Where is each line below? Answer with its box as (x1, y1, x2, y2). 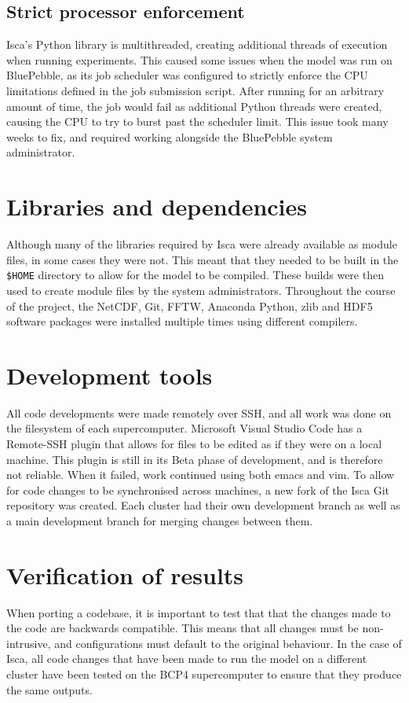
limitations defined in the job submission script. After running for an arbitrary (6, 82, 385, 98)
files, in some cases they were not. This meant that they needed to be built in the (6, 251, 399, 267)
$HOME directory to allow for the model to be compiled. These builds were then (6, 267, 384, 283)
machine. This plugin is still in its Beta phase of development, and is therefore (6, 451, 383, 467)
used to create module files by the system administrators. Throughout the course (6, 282, 396, 298)
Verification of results (6, 558, 244, 591)
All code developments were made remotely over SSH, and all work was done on (6, 404, 392, 421)
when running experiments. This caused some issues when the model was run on (6, 51, 393, 68)
